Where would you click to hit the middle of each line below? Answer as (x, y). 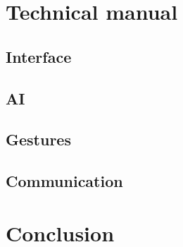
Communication (64, 181)
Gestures (38, 139)
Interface (39, 56)
